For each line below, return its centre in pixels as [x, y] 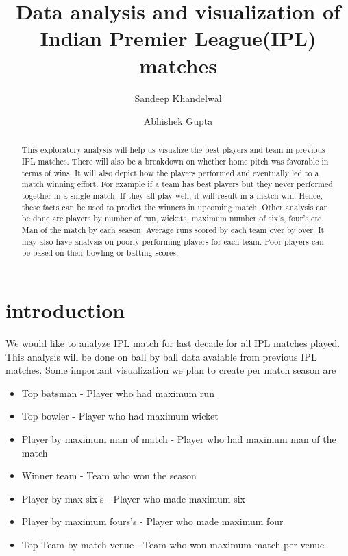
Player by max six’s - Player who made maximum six [133, 498]
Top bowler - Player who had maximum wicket [120, 416]
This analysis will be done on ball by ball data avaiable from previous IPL [161, 356]
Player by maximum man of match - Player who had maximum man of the [179, 438]
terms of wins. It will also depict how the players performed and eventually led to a [170, 172]
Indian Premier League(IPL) [178, 38]
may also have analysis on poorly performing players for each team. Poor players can [173, 241]
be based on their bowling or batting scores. [100, 253]
